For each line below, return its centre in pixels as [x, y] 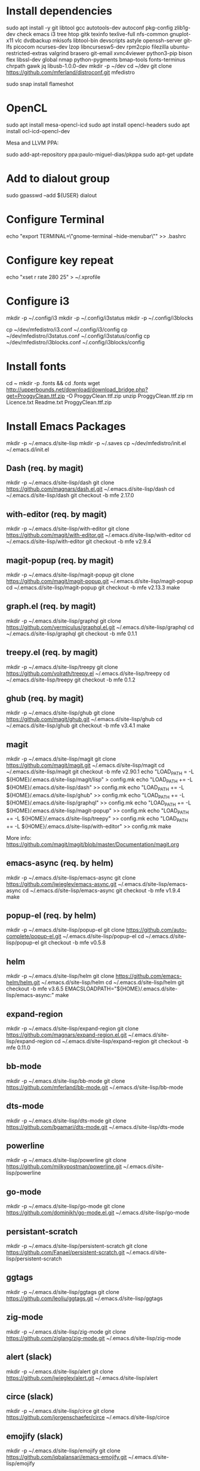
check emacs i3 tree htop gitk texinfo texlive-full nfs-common [93, 34]
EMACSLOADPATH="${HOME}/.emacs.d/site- [121, 989]
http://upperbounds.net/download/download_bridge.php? [77, 389]
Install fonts [36, 366]
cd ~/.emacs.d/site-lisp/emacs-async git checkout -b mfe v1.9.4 [101, 890]
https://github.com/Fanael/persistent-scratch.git [66, 1253]
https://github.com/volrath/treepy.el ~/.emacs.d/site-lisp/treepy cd [88, 673]
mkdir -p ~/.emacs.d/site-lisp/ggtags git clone [63, 1292]
